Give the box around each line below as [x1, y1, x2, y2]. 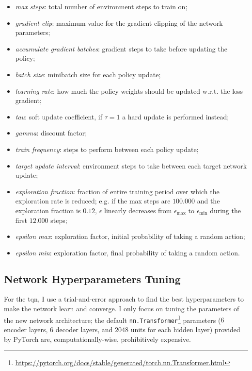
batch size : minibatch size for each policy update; [15, 69, 161, 79]
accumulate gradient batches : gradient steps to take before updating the [15, 43, 227, 53]
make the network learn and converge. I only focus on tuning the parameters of [4, 304, 239, 314]
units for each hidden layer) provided [130, 324, 240, 334]
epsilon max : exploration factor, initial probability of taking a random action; [15, 231, 245, 241]
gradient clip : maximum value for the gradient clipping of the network [15, 17, 223, 28]
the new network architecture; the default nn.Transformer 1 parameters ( [4, 313, 221, 325]
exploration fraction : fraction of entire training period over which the [15, 186, 220, 196]
